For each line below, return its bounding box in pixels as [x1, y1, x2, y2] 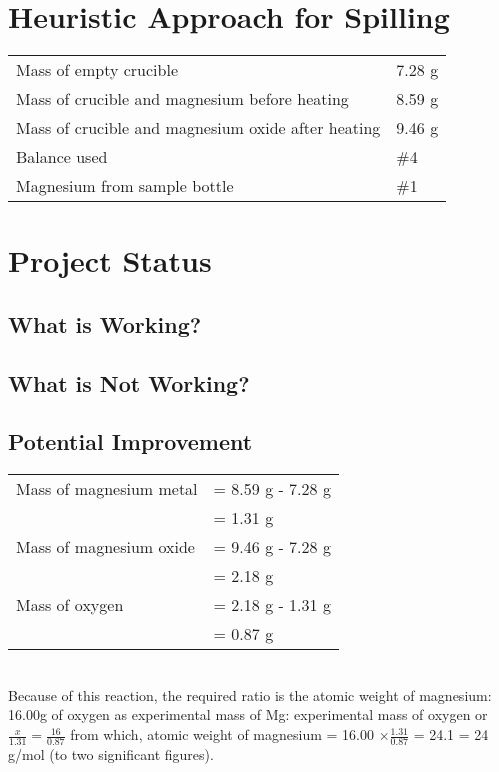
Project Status [8, 240, 212, 281]
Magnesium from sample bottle [16, 174, 234, 198]
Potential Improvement [8, 426, 253, 457]
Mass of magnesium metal [16, 477, 198, 501]
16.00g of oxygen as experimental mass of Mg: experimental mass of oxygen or [8, 704, 488, 725]
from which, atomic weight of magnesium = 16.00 [70, 724, 374, 745]
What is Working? [8, 308, 202, 339]
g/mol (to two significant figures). [8, 743, 214, 764]
